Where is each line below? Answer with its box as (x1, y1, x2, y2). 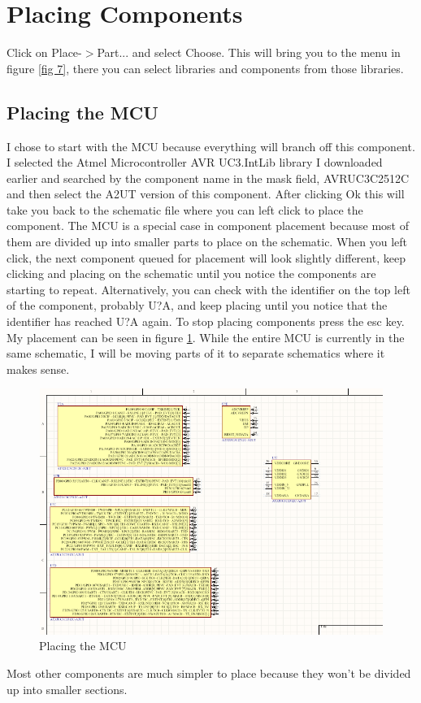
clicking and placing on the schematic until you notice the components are (7, 265, 376, 282)
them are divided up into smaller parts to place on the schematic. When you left (7, 233, 408, 250)
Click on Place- (7, 44, 82, 61)
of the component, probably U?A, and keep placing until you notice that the (7, 297, 388, 314)
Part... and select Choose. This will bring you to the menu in (97, 44, 401, 61)
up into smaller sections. (7, 680, 128, 697)
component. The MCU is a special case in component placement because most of (7, 217, 409, 234)
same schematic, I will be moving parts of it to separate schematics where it (7, 345, 385, 362)
